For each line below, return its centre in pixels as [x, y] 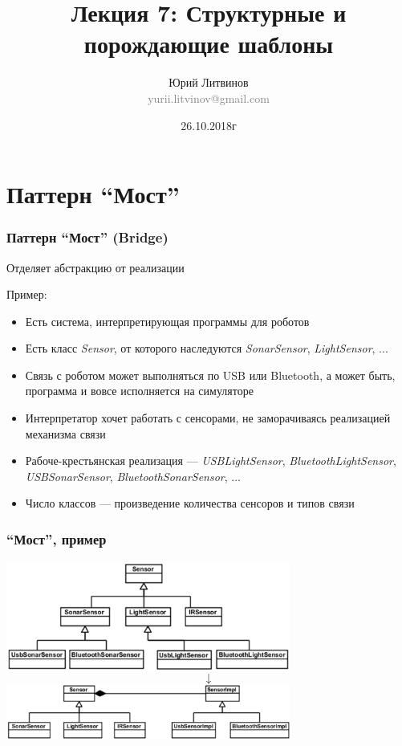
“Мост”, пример [57, 538]
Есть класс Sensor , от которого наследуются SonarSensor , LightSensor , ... [207, 348]
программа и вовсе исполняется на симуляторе [139, 391]
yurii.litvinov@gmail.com [209, 98]
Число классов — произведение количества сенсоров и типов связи [190, 503]
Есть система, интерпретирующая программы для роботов [167, 321]
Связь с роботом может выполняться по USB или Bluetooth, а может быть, [210, 375]
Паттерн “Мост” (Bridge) [87, 237]
